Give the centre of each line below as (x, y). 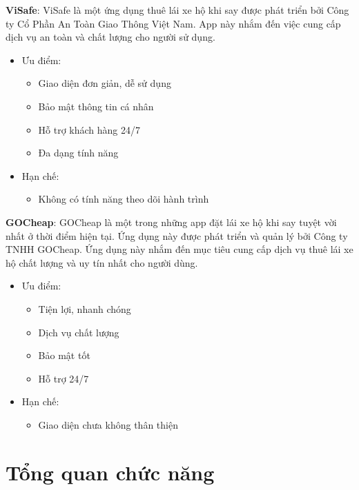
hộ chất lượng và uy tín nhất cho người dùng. (102, 262)
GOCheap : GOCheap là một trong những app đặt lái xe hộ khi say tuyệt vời (171, 222)
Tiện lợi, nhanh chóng (85, 308)
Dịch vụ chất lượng (79, 332)
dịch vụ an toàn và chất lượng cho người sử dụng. (110, 37)
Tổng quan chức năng (110, 472)
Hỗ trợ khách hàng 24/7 (89, 129)
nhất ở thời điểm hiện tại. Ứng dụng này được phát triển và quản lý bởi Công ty (177, 235)
